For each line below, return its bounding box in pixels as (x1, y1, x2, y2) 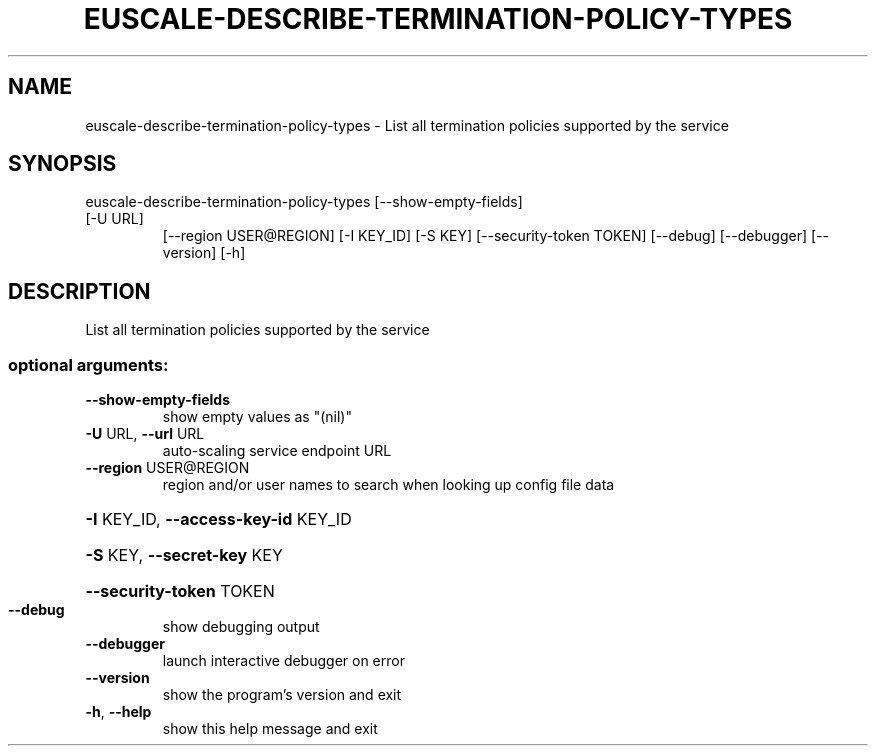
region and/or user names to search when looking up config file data (162, 476, 615, 494)
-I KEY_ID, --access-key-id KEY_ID (85, 509, 352, 530)
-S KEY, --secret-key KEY (85, 545, 283, 566)
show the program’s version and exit (162, 686, 402, 704)
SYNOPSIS (8, 151, 117, 177)
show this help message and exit (162, 720, 378, 738)
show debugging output (162, 618, 320, 636)
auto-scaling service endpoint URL (162, 442, 392, 460)
